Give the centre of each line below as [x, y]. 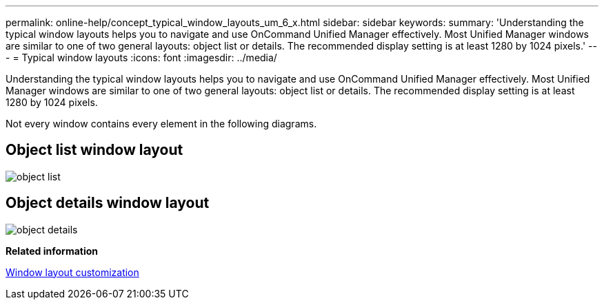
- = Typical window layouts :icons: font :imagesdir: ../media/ [141, 57]
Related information [52, 251]
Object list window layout [94, 150]
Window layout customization [72, 272]
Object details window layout [108, 203]
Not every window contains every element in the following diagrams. [161, 124]
